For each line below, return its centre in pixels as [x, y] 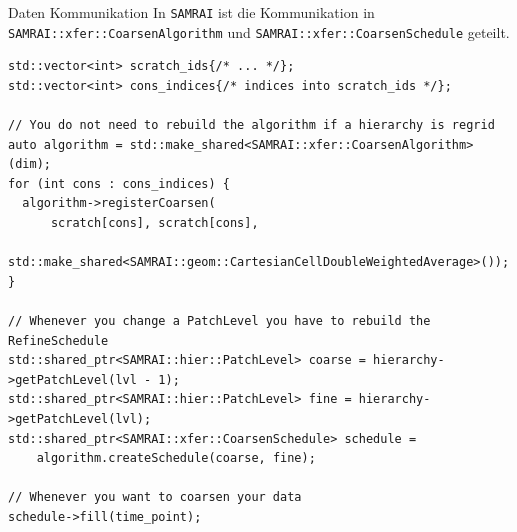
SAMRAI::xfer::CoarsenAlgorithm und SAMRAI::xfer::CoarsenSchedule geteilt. [259, 31]
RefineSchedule [58, 340]
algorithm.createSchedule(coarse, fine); [176, 458]
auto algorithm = [65, 144]
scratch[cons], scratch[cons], [154, 223]
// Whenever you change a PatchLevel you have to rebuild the [219, 321]
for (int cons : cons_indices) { [119, 183]
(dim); [29, 164]
